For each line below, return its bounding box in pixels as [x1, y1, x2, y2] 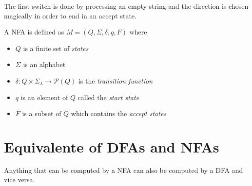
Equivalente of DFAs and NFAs [4, 136, 219, 156]
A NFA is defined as [4, 27, 64, 37]
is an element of [20, 92, 68, 102]
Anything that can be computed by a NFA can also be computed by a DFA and [4, 165, 243, 175]
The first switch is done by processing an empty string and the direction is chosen [4, 1, 249, 11]
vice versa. [4, 174, 35, 185]
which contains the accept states [71, 108, 167, 118]
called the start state [78, 92, 139, 102]
